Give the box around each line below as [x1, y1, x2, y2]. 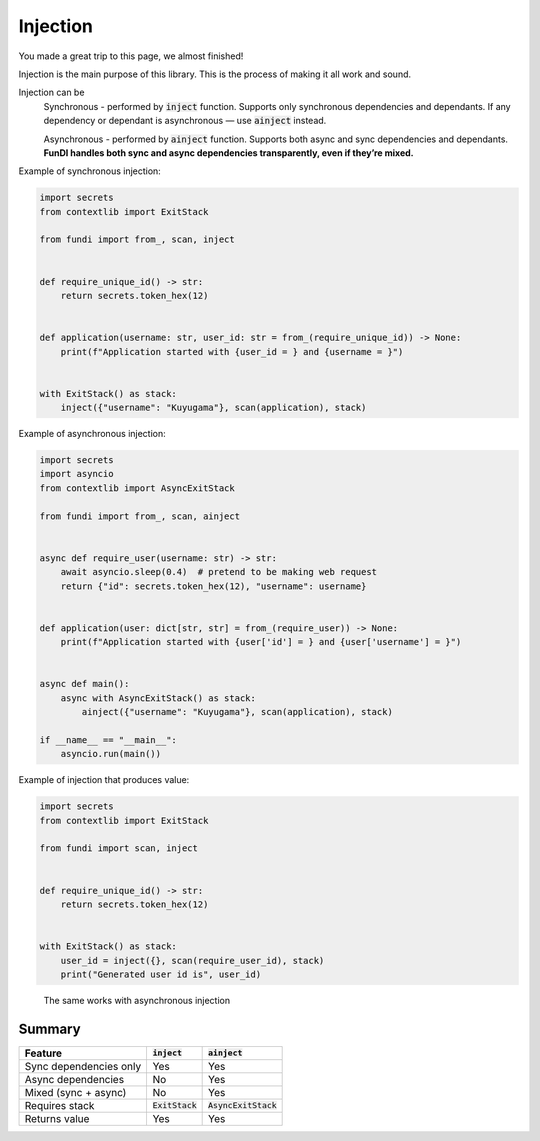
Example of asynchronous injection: [18, 428, 167, 440]
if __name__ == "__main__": [39, 734, 177, 745]
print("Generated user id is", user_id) [60, 968, 262, 980]
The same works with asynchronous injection [43, 994, 230, 1006]
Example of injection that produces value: [18, 774, 190, 786]
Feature [24, 1046, 63, 1060]
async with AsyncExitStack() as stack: [60, 692, 257, 704]
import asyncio [39, 468, 114, 480]
